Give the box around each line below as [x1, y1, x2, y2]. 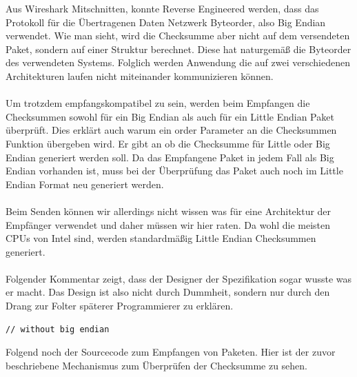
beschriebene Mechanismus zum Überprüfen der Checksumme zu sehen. [6, 358, 308, 372]
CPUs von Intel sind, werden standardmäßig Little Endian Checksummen [6, 231, 316, 245]
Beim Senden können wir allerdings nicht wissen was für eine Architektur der [6, 203, 331, 218]
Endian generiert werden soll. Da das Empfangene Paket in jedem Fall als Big [6, 150, 334, 164]
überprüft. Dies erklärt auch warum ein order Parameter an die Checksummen [6, 123, 337, 137]
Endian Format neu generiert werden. [6, 176, 164, 191]
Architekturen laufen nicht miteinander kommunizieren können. [6, 68, 274, 83]
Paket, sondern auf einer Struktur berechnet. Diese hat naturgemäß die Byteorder [6, 41, 351, 56]
